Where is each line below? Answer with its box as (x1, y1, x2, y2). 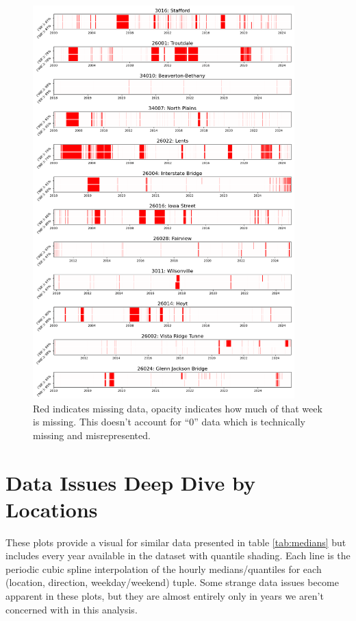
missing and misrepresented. (33, 427, 151, 442)
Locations (5, 495, 98, 523)
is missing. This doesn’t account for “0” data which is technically (33, 414, 305, 429)
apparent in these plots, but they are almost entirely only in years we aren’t (5, 589, 324, 602)
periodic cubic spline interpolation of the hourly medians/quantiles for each (5, 561, 322, 576)
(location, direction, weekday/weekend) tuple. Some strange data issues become (5, 575, 339, 589)
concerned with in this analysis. (5, 602, 138, 616)
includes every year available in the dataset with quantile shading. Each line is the (5, 548, 351, 563)
